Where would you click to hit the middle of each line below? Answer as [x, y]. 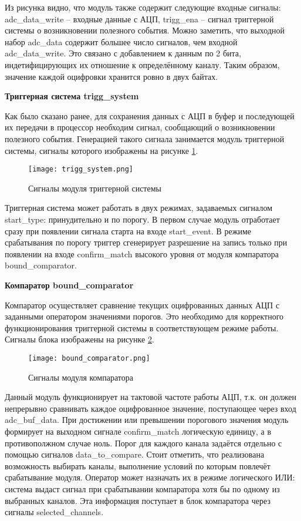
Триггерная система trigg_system [72, 96]
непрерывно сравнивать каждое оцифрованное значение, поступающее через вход [150, 408]
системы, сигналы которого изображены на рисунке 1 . [102, 150]
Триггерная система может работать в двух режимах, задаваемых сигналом [138, 208]
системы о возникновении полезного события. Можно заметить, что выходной [145, 30]
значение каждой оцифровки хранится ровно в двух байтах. [111, 76]
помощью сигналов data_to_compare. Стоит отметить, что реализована [135, 454]
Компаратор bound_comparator [69, 285]
